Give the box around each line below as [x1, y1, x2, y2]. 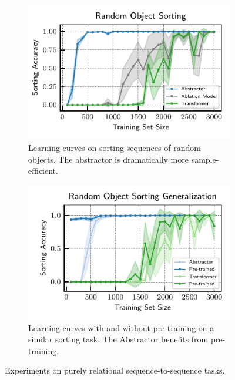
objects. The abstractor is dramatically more [28, 153, 189, 165]
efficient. [28, 164, 58, 177]
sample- [191, 153, 219, 165]
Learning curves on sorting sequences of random [28, 141, 201, 153]
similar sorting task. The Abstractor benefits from [28, 333, 209, 345]
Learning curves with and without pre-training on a [28, 321, 214, 334]
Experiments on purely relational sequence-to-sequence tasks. [5, 364, 225, 376]
